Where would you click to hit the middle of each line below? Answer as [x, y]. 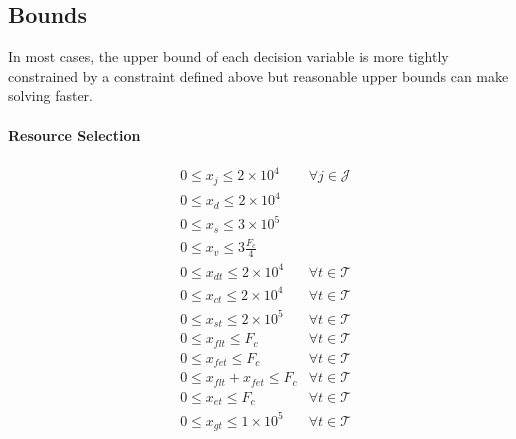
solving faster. [50, 95]
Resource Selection [74, 134]
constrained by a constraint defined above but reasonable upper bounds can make [258, 75]
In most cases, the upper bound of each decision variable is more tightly [228, 56]
